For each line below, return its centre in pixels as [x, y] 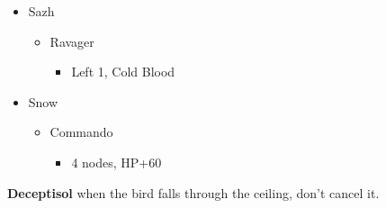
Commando [81, 132]
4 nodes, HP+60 [117, 162]
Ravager [72, 41]
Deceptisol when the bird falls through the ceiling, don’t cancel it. [193, 192]
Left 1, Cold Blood [123, 72]
